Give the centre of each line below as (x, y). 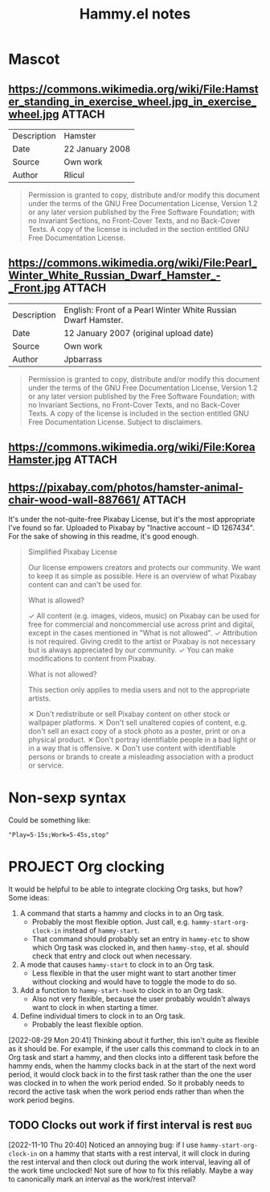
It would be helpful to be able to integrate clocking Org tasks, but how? (126, 889)
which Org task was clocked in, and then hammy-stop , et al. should (140, 947)
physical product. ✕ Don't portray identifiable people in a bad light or (142, 740)
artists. (39, 698)
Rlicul (74, 175)
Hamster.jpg (40, 460)
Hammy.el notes (135, 14)
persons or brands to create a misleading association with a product (141, 757)
